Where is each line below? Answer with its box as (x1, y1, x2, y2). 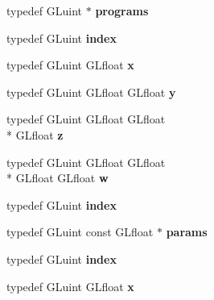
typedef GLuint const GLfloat (6, 223, 154, 240)
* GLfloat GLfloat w (6, 169, 109, 186)
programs (95, 2, 149, 19)
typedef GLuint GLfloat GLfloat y (6, 83, 176, 100)
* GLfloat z (6, 126, 64, 143)
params (166, 223, 208, 240)
